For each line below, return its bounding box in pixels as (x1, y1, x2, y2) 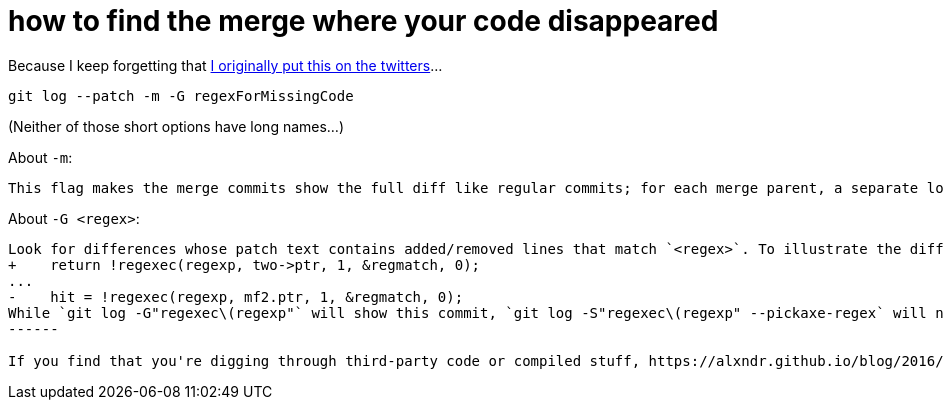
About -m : (8, 148, 73, 166)
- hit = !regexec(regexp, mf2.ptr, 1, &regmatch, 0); (8, 288, 464, 305)
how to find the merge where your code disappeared (8, 4, 719, 38)
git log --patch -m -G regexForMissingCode (8, 87, 354, 104)
